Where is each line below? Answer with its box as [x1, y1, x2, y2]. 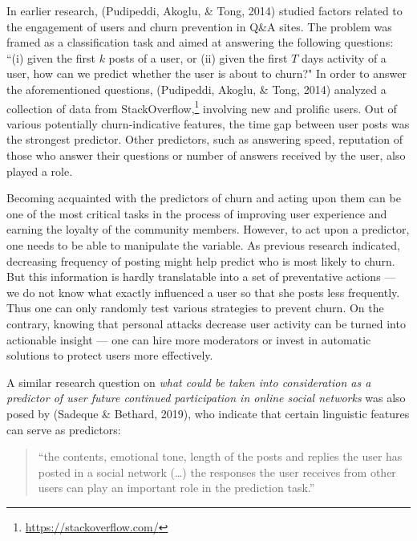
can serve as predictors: [6, 421, 121, 437]
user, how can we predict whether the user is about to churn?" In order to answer [6, 65, 407, 82]
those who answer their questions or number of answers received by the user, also [6, 147, 406, 163]
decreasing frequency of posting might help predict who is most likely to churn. [6, 252, 395, 269]
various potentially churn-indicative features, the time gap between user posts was [6, 115, 410, 132]
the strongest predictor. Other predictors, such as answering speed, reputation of [6, 131, 403, 148]
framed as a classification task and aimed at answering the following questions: [6, 34, 394, 51]
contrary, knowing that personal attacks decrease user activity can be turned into [6, 315, 406, 332]
